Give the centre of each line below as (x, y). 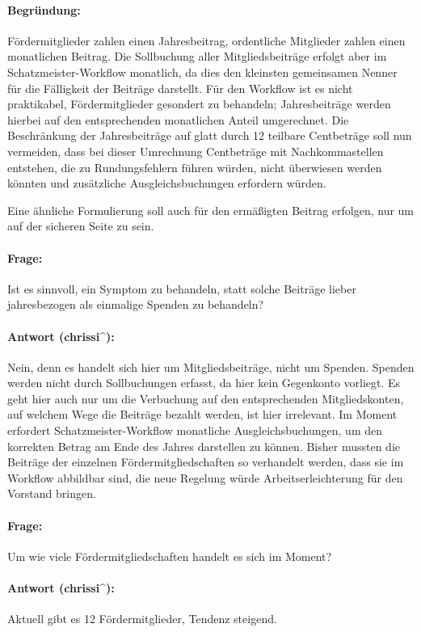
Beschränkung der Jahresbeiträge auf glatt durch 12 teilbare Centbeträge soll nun (210, 135)
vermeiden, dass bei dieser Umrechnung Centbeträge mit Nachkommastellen (196, 151)
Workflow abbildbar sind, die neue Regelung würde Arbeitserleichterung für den (205, 477)
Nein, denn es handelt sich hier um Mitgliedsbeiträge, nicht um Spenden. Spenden (211, 367)
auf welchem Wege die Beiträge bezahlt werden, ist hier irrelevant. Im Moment (202, 414)
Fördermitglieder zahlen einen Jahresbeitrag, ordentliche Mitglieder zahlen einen (206, 40)
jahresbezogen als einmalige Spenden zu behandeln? (136, 304)
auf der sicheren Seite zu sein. (81, 226)
